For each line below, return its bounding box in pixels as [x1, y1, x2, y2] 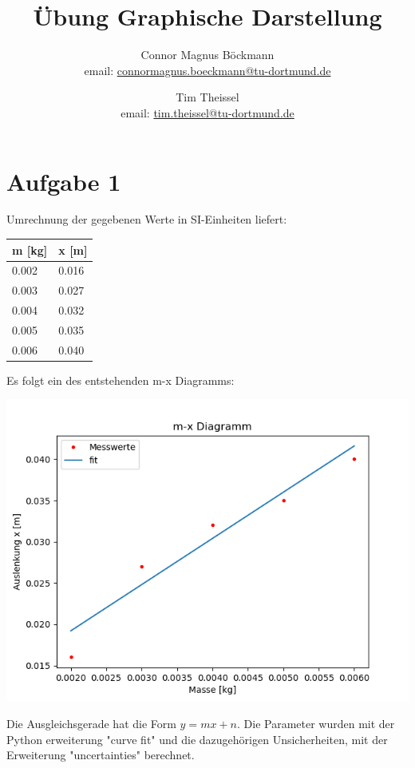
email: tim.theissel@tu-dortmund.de [121, 104, 294, 121]
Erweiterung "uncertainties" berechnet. [6, 746, 195, 763]
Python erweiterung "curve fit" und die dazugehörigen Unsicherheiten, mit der [6, 730, 388, 747]
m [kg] [12, 241, 48, 258]
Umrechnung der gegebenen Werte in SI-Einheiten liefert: [6, 211, 287, 228]
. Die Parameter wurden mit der [236, 715, 395, 732]
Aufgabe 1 [6, 164, 121, 197]
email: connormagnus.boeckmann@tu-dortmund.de [84, 61, 331, 78]
